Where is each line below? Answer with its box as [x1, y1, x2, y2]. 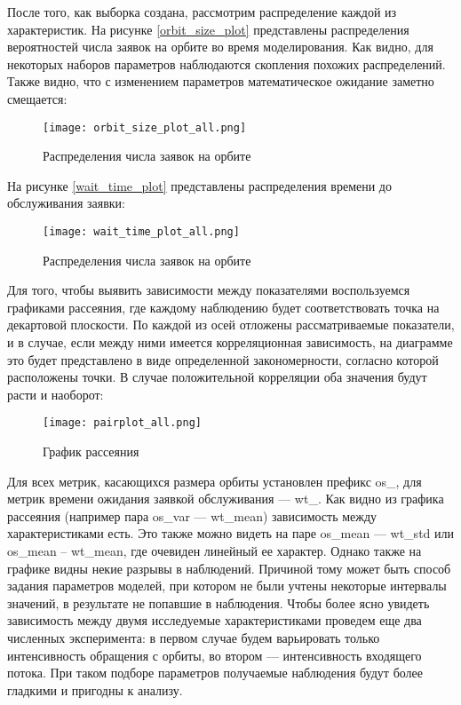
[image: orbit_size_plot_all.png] [43, 121, 247, 134]
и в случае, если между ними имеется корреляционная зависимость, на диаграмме [7, 333, 453, 352]
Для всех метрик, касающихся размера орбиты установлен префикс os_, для [7, 471, 422, 490]
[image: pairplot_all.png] [43, 416, 202, 430]
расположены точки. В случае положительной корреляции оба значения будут [7, 368, 427, 386]
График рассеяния [43, 442, 139, 461]
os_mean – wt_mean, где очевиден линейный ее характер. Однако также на [7, 542, 422, 560]
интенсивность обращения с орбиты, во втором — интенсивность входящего [7, 646, 422, 664]
